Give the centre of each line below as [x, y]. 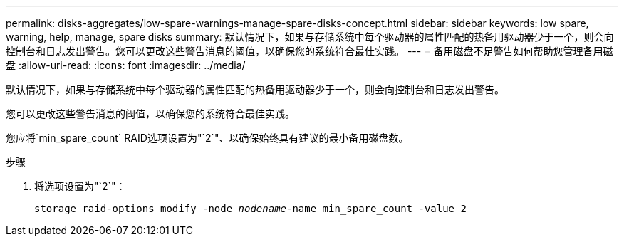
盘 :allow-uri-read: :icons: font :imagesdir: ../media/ [126, 65]
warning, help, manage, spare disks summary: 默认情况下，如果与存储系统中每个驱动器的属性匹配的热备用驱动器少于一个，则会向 [310, 37]
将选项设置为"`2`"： [80, 186]
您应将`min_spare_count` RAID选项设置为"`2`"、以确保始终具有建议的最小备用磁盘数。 [207, 138]
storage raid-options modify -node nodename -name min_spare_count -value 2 [250, 209]
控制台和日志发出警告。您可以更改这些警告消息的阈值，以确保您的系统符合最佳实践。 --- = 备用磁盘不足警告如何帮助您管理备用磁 [310, 51]
